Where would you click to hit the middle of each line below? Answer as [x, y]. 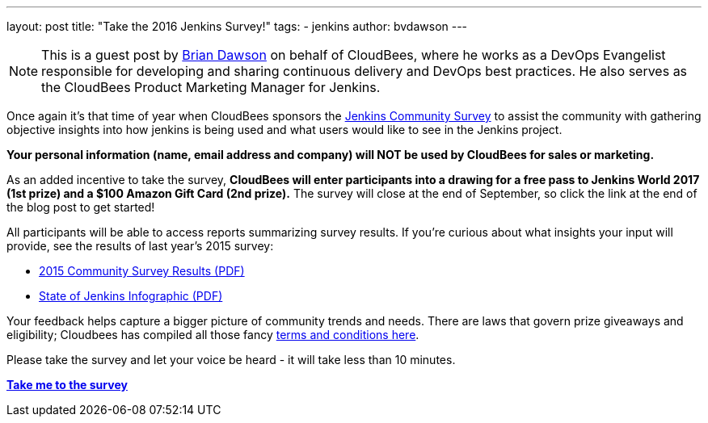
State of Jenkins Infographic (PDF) [131, 296]
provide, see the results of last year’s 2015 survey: [140, 246]
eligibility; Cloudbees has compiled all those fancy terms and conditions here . [213, 335]
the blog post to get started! [81, 207]
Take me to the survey [67, 385]
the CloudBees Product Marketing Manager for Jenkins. [211, 87]
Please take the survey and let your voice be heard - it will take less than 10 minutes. [231, 360]
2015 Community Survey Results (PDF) [142, 271]
